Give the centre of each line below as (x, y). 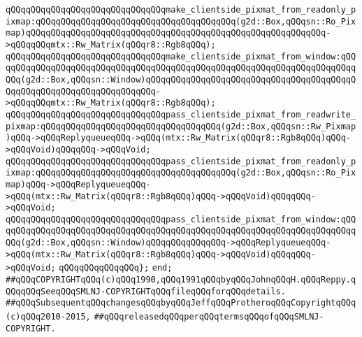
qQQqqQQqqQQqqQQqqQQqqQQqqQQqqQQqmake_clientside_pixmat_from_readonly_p (181, 10)
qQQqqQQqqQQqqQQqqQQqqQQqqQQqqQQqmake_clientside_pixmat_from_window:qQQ (181, 56)
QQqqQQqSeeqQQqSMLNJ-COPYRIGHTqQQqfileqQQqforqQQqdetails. (146, 291)
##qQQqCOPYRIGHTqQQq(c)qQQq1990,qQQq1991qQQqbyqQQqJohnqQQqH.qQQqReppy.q (181, 280)
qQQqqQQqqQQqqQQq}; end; (116, 268)
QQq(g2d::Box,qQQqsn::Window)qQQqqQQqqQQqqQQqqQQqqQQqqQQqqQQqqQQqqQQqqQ (181, 79)
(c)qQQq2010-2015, (48, 317)
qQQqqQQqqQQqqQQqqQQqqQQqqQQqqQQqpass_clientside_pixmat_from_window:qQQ (181, 219)
